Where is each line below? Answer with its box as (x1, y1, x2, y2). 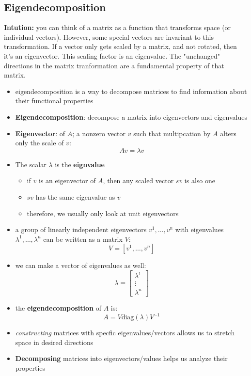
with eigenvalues (175, 224, 224, 235)
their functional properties (15, 95, 94, 106)
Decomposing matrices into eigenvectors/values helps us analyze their (15, 353, 228, 363)
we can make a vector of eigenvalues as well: (15, 260, 146, 270)
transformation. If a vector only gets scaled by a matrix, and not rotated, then (4, 41, 237, 51)
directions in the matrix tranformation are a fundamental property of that (4, 60, 224, 70)
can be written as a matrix (43, 234, 123, 244)
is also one (184, 175, 216, 186)
